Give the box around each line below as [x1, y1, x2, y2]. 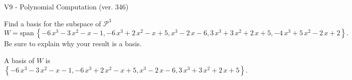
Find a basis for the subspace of [4, 18, 101, 28]
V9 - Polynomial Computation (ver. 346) [4, 1, 129, 11]
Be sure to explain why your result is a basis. [4, 38, 142, 49]
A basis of [4, 55, 34, 65]
